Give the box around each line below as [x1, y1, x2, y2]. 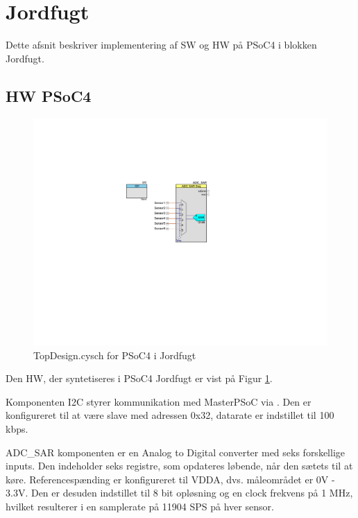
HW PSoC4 [6, 85, 92, 106]
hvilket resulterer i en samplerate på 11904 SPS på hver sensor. [6, 499, 274, 513]
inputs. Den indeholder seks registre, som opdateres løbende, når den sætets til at [6, 458, 353, 473]
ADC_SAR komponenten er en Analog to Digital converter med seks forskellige [6, 444, 345, 459]
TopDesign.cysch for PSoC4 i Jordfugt [33, 347, 196, 362]
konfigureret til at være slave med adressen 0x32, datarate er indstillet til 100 [6, 408, 334, 422]
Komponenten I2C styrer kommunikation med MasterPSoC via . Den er [6, 394, 312, 408]
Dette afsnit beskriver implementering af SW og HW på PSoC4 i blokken [6, 37, 317, 52]
